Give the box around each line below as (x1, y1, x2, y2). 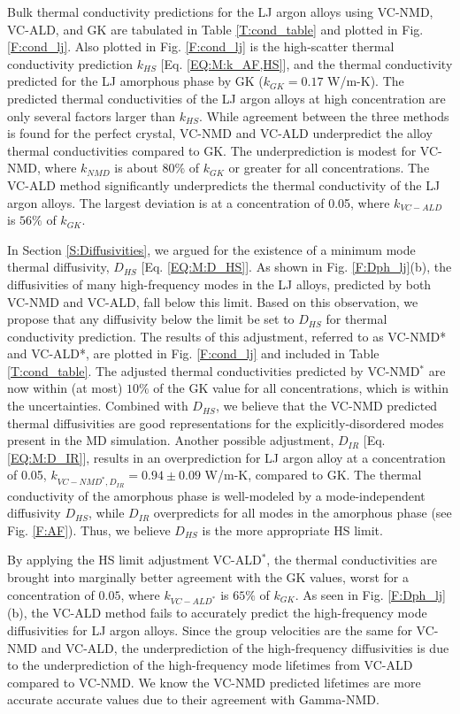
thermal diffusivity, (7, 257, 110, 276)
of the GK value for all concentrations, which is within (153, 379, 448, 397)
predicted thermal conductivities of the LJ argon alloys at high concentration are (7, 88, 446, 107)
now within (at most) (7, 379, 123, 397)
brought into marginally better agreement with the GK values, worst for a (7, 567, 409, 586)
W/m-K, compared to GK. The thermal (204, 465, 422, 484)
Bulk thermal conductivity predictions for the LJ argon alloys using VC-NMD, (7, 3, 433, 20)
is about (114, 158, 158, 177)
